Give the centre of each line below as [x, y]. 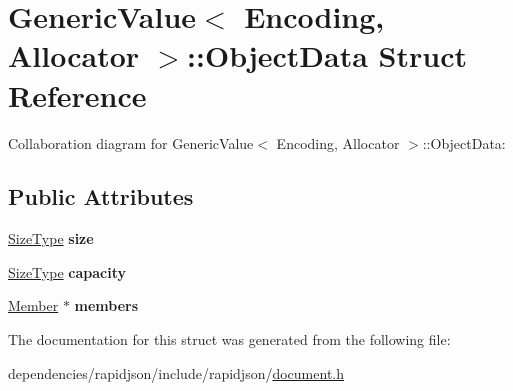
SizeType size [51, 238]
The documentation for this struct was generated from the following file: [229, 339]
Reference [77, 94]
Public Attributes [101, 196]
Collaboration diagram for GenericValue [131, 142]
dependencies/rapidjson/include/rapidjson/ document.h [176, 372]
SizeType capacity [67, 271]
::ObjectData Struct [327, 55]
